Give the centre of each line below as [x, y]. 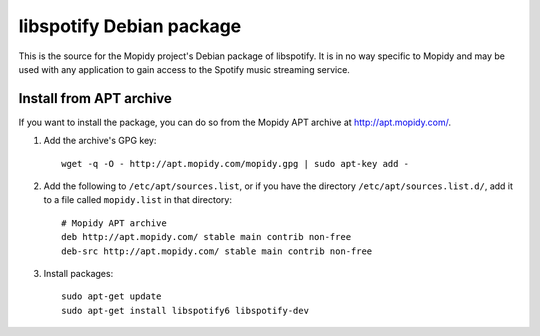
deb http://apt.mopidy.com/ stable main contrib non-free [206, 237]
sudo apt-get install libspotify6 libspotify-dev [185, 310]
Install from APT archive [95, 98]
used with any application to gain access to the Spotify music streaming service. [184, 69]
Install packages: [78, 273]
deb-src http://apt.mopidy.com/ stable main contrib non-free [217, 251]
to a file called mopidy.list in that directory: [137, 200]
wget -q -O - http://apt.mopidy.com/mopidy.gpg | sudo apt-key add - [235, 163]
